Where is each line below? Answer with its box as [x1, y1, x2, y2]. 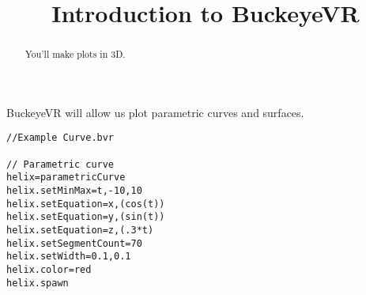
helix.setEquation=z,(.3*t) [6, 225, 154, 236]
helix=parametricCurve [6, 172, 126, 183]
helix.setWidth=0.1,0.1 [6, 251, 131, 263]
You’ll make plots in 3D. [25, 47, 126, 61]
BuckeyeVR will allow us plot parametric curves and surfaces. [6, 104, 304, 120]
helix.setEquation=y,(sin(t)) [6, 211, 165, 223]
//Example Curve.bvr [6, 132, 115, 144]
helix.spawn [6, 277, 69, 289]
